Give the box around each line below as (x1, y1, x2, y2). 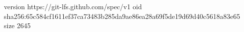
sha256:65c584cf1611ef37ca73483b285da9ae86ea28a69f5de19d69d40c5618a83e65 (4, 11, 240, 21)
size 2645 (4, 20, 31, 31)
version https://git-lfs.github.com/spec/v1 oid (4, 1, 142, 11)
